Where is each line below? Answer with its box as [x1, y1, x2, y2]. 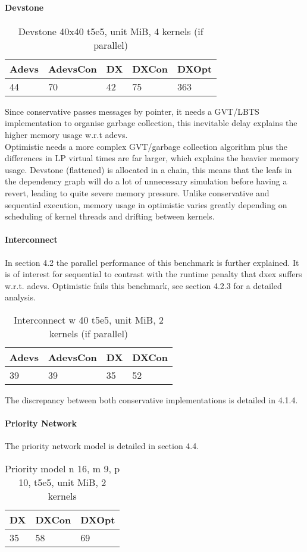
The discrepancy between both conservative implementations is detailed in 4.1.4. [5, 393, 298, 406]
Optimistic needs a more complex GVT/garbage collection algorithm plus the [5, 140, 287, 152]
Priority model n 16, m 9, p [5, 461, 120, 475]
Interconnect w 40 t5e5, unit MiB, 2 [14, 312, 164, 327]
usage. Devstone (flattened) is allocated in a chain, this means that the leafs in [5, 163, 292, 175]
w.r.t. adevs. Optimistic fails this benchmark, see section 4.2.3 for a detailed [5, 279, 282, 291]
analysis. [5, 291, 36, 303]
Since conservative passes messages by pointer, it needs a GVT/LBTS [5, 105, 259, 117]
